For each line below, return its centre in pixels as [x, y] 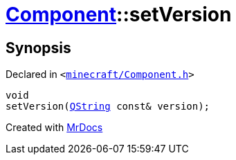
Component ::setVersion [119, 14]
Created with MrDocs [54, 128]
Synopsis [38, 48]
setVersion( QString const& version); [108, 107]
